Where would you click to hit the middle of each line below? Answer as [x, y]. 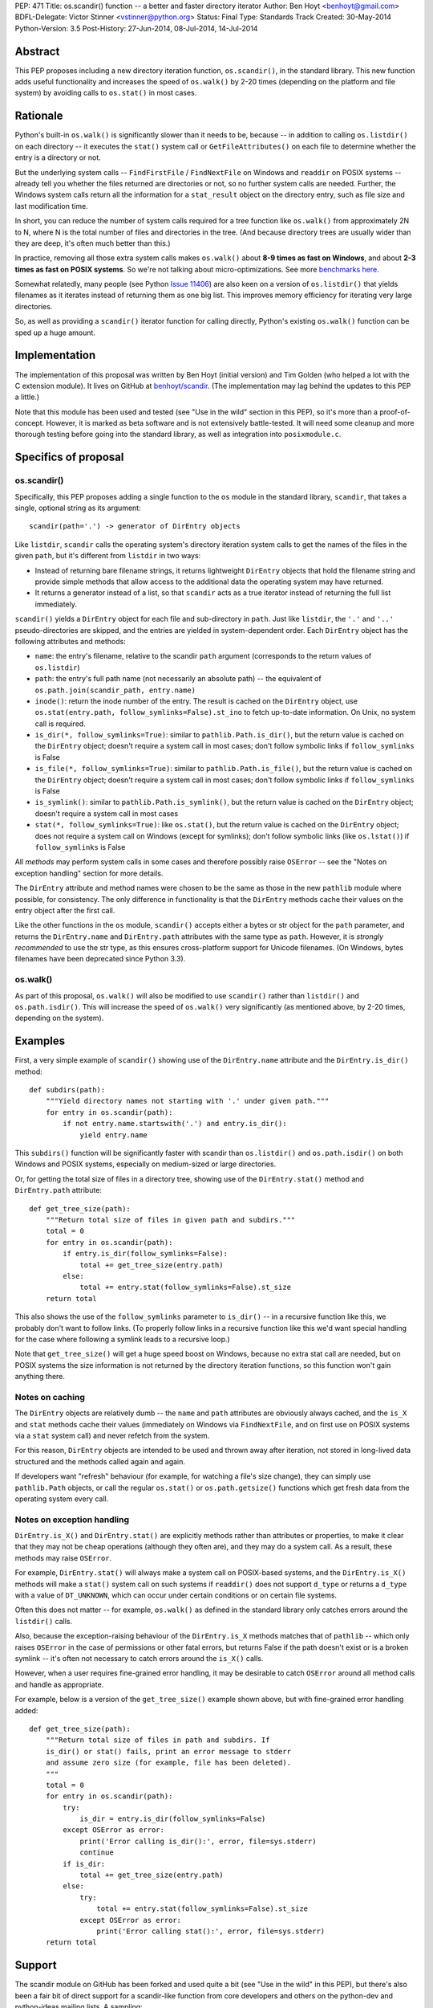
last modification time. [51, 206]
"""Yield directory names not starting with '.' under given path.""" [187, 1101]
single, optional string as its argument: [78, 508]
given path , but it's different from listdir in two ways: [108, 556]
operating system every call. [62, 1499]
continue [97, 1853]
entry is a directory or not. [58, 157]
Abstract [37, 51]
